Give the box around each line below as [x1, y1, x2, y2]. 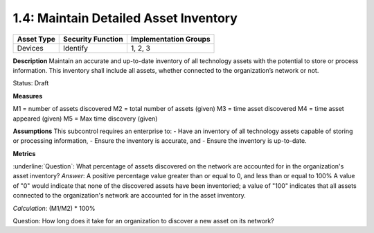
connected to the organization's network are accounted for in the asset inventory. [12, 191, 246, 200]
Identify [63, 43, 88, 53]
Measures [12, 92, 43, 100]
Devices [17, 43, 44, 53]
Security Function [63, 34, 124, 44]
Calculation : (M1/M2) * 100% [12, 204, 96, 212]
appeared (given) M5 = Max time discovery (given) [12, 114, 158, 123]
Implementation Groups [130, 34, 211, 44]
